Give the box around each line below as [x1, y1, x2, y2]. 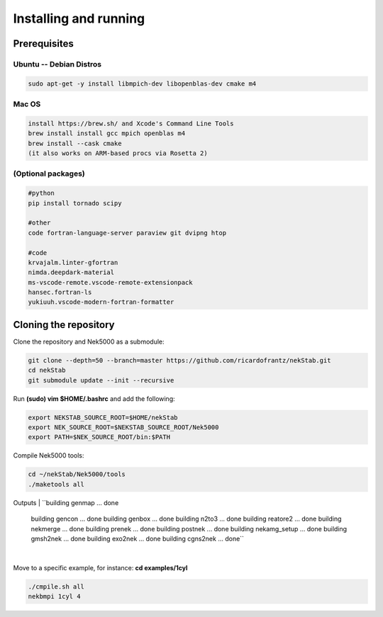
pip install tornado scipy [28, 199, 122, 207]
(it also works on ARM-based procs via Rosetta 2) [28, 149, 209, 157]
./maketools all [28, 480, 85, 488]
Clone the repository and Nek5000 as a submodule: [13, 337, 165, 346]
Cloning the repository [13, 319, 115, 331]
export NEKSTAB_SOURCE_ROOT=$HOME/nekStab [28, 413, 178, 421]
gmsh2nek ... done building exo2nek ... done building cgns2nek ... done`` [30, 535, 245, 543]
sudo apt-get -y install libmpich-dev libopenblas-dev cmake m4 [28, 79, 257, 88]
